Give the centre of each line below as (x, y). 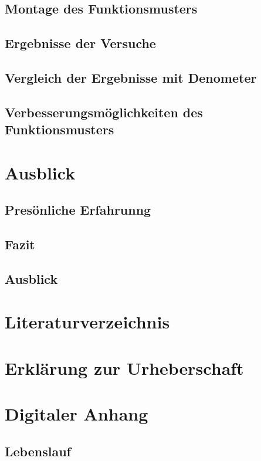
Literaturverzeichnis (87, 322)
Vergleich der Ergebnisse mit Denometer (131, 77)
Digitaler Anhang (77, 414)
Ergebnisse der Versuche (80, 43)
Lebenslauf (38, 451)
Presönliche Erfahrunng (78, 210)
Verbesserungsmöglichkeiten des (104, 112)
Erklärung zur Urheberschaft (124, 367)
